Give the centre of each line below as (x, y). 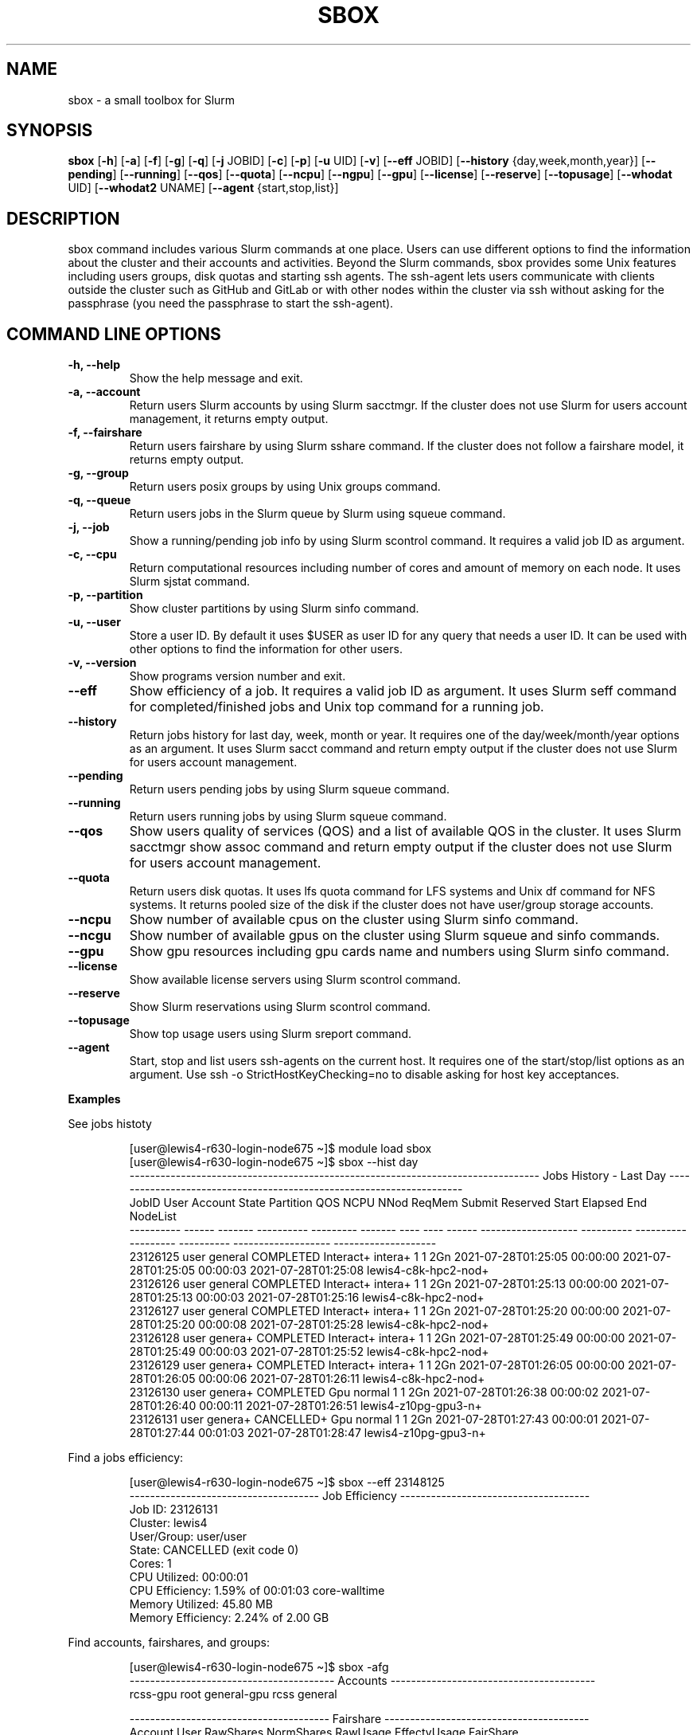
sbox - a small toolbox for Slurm (152, 100)
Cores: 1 (150, 1564)
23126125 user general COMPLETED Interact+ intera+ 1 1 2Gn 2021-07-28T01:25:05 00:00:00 (374, 1257)
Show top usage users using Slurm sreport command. (271, 1034)
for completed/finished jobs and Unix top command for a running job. (337, 707)
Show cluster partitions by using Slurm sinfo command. (274, 609)
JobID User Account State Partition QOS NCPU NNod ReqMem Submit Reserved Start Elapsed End (388, 1203)
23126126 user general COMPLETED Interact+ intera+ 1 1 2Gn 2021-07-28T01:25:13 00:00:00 (374, 1284)
